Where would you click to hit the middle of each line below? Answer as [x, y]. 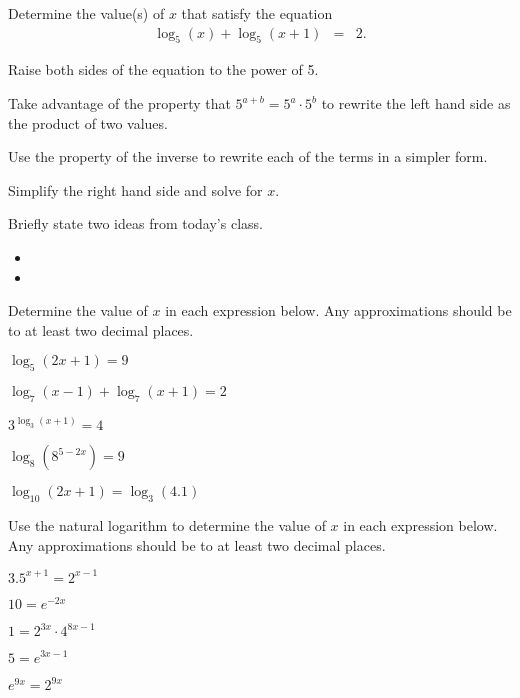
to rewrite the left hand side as [416, 103]
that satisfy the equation [257, 13]
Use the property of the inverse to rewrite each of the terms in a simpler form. [248, 156]
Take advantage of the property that [119, 103]
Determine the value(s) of [86, 13]
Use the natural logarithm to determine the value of [167, 525]
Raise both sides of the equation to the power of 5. [163, 69]
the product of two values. [88, 122]
